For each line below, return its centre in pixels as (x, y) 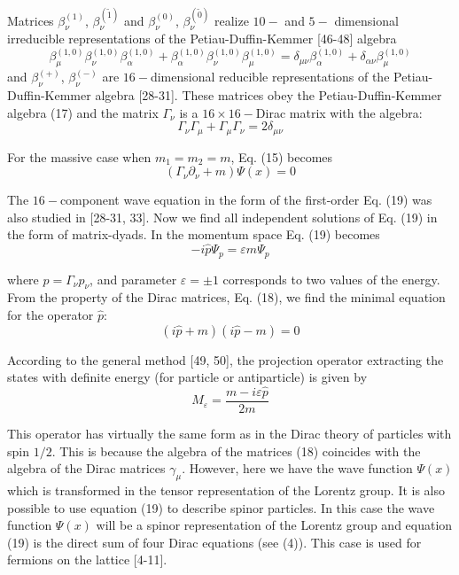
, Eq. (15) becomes (282, 156)
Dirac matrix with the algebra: (339, 112)
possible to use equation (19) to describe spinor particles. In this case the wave (221, 507)
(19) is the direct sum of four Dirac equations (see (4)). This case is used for (214, 542)
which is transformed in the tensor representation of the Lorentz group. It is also (226, 490)
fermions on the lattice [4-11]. (87, 559)
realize (231, 20)
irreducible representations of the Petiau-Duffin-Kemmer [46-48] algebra (202, 39)
